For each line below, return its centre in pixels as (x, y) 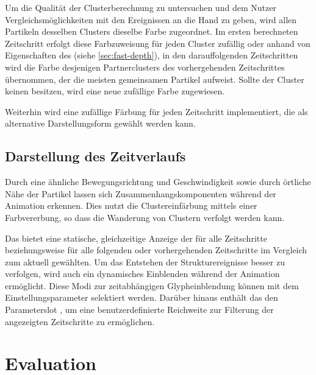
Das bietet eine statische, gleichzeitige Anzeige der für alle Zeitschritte (136, 238)
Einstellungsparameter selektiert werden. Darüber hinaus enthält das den (142, 297)
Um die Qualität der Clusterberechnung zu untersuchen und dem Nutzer (141, 7)
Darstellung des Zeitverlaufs (95, 156)
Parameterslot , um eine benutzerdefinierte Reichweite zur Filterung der (139, 310)
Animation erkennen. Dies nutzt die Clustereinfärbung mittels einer (131, 205)
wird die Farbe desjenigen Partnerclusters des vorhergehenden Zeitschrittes (145, 67)
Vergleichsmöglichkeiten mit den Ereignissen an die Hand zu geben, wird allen (151, 19)
